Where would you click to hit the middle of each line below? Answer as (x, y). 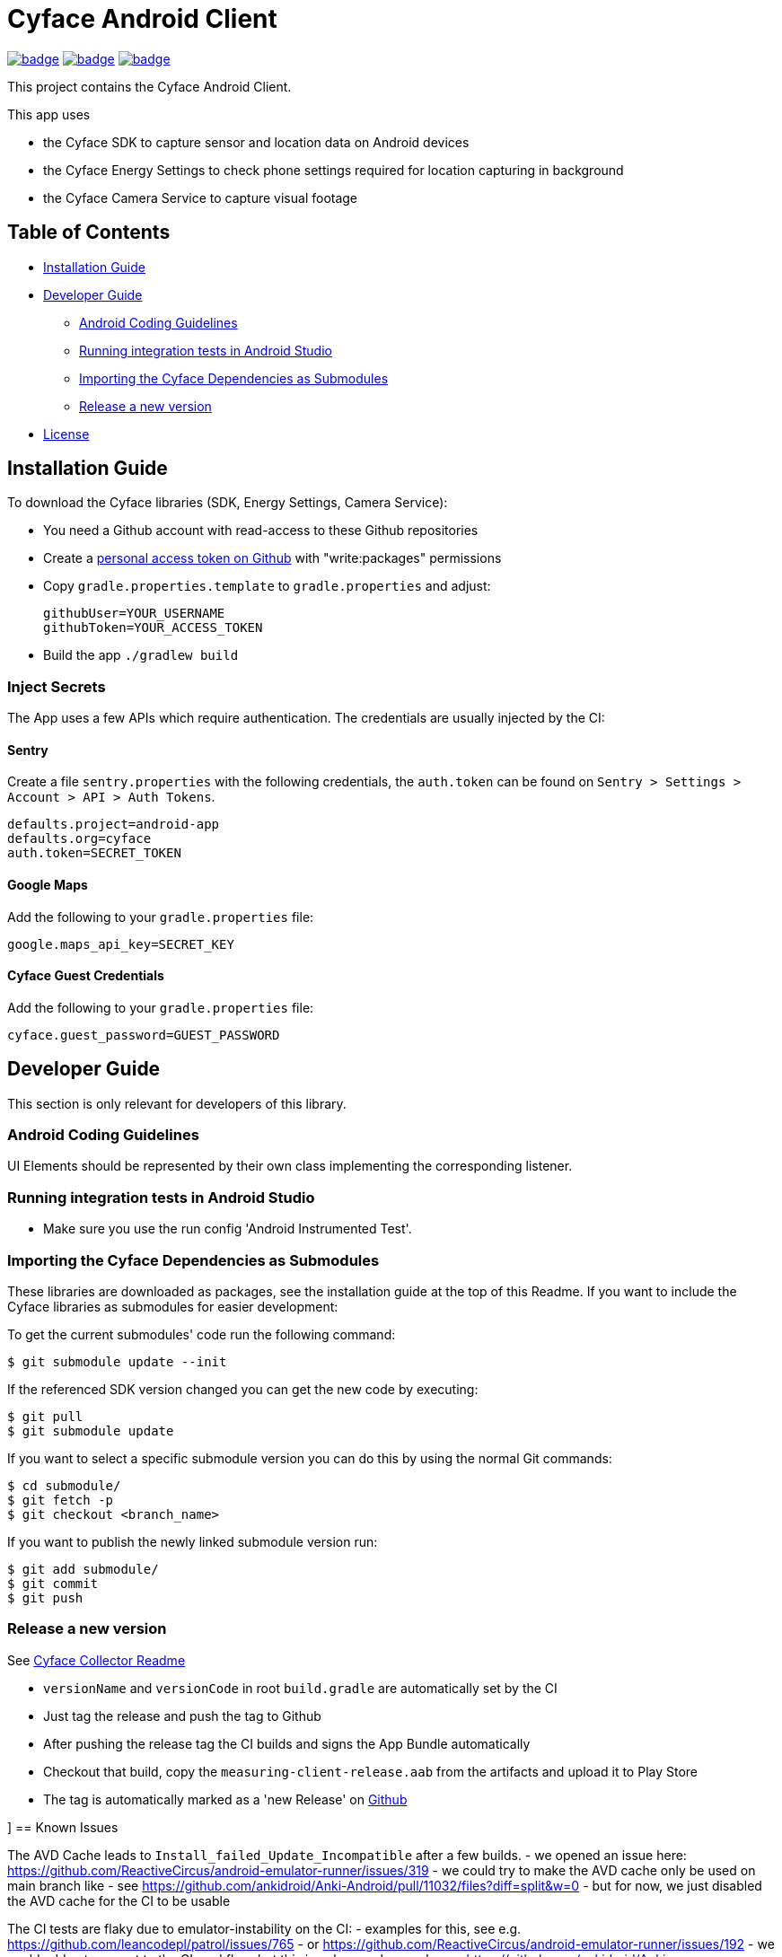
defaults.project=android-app (114, 825)
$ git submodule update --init (117, 1361)
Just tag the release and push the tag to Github (182, 1716)
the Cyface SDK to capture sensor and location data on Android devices (256, 142)
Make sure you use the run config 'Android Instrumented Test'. (228, 1229)
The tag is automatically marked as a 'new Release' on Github (225, 1799)
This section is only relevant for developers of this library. (177, 1103)
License (66, 434)
